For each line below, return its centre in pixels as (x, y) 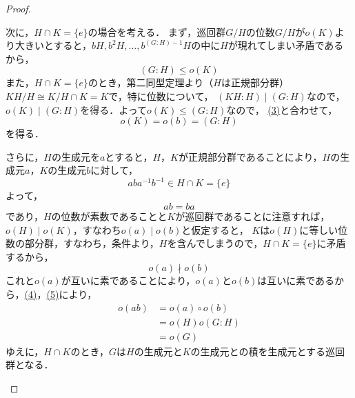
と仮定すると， (215, 229)
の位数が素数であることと (109, 216)
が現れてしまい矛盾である (286, 45)
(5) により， (72, 294)
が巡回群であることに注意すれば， (253, 216)
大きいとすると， (53, 45)
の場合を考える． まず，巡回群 (157, 31)
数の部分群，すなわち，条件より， (82, 243)
